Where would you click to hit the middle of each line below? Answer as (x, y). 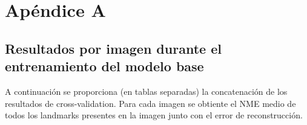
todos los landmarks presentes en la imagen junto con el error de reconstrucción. (154, 115)
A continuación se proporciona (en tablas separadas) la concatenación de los (146, 91)
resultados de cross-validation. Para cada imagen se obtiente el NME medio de (150, 103)
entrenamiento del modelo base (104, 66)
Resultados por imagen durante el (113, 48)
